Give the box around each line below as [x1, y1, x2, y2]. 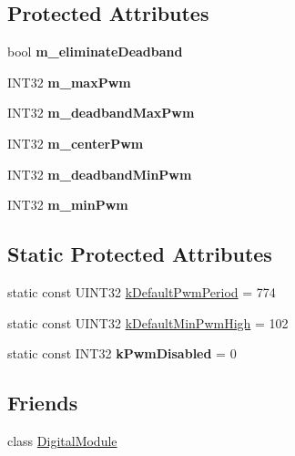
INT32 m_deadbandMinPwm [7, 164, 192, 183]
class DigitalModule [7, 430, 117, 450]
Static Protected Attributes [7, 240, 272, 268]
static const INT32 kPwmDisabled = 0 [7, 344, 237, 363]
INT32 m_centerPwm [7, 133, 144, 152]
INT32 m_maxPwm [7, 72, 131, 91]
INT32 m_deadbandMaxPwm [7, 103, 195, 122]
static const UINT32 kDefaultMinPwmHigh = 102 [7, 313, 289, 332]
